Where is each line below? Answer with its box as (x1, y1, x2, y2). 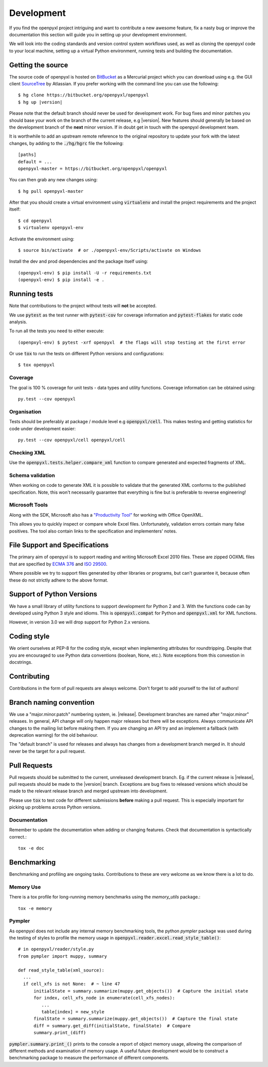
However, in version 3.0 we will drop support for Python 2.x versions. (9, 619, 151, 625)
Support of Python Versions (9, 590, 97, 599)
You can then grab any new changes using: (9, 177, 98, 183)
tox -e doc (18, 845, 45, 851)
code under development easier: (9, 425, 76, 432)
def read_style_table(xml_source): (18, 967, 105, 973)
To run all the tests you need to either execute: (9, 328, 104, 334)
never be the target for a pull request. (9, 748, 86, 754)
